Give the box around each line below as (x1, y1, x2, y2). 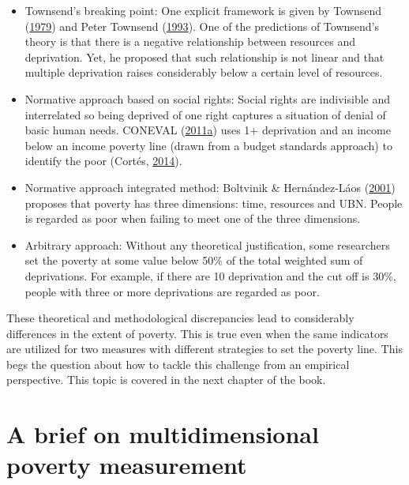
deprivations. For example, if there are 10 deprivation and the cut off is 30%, (24, 267, 396, 284)
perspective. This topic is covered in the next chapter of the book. (6, 371, 326, 388)
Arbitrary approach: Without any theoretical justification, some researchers (24, 236, 390, 253)
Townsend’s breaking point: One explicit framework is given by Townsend (24, 2, 381, 18)
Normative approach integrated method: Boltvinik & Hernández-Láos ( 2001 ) (24, 179, 396, 195)
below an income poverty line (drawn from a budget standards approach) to (24, 137, 392, 153)
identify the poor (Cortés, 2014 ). (24, 152, 182, 169)
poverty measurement (6, 449, 247, 481)
